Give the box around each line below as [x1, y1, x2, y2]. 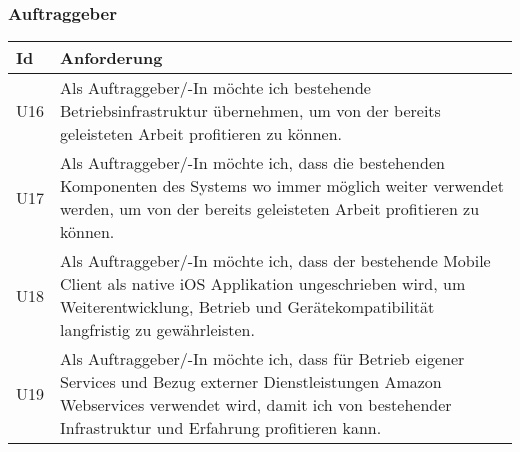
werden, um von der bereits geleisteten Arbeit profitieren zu [60, 197, 480, 221]
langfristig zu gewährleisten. [60, 318, 255, 342]
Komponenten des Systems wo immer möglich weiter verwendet [60, 174, 504, 198]
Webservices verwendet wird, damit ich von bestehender [60, 393, 452, 417]
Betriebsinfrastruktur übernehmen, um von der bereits [60, 99, 441, 123]
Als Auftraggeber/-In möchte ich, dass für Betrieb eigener [60, 347, 465, 371]
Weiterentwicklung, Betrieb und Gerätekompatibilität [60, 295, 435, 319]
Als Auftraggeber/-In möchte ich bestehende [60, 76, 371, 100]
